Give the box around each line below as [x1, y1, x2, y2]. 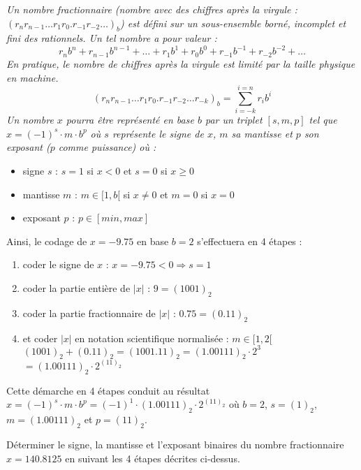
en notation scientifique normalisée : [75, 330, 229, 345]
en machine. [6, 70, 59, 85]
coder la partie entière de [22, 281, 131, 295]
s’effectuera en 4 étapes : [197, 233, 302, 248]
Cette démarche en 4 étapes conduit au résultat [6, 383, 210, 397]
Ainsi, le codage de [6, 233, 87, 248]
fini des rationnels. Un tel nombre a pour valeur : [6, 31, 217, 45]
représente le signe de [112, 126, 204, 140]
